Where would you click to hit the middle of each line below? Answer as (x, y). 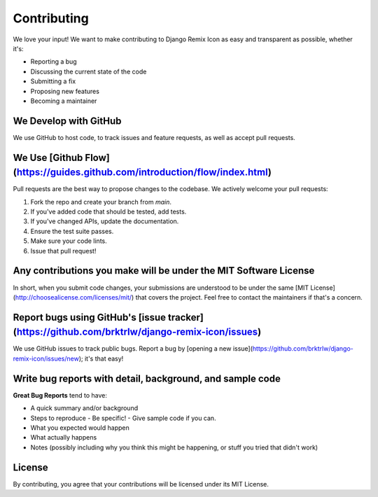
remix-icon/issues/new (46, 358)
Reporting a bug (54, 62)
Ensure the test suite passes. (72, 231)
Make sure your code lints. (69, 241)
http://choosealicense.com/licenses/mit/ (73, 297)
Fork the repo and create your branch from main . (101, 202)
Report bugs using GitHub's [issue (90, 317)
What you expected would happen (80, 428)
